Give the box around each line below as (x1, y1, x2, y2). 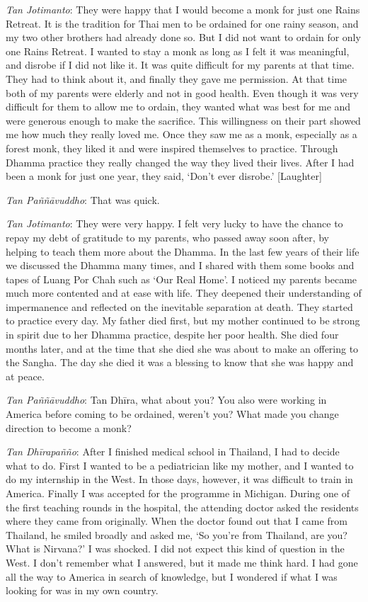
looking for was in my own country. (6, 583, 159, 598)
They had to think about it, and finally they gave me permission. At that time (6, 71, 347, 86)
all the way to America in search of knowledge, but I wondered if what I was (6, 569, 338, 584)
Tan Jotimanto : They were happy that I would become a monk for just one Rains (6, 2, 360, 16)
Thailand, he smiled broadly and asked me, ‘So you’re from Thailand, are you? (6, 527, 347, 542)
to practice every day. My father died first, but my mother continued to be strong (6, 313, 360, 328)
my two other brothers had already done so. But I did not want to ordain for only (6, 30, 361, 45)
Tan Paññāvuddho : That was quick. (6, 192, 160, 207)
